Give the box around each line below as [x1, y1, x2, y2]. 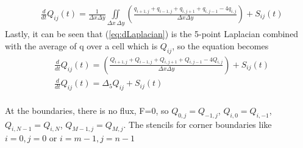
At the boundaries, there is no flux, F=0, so [5, 104, 169, 116]
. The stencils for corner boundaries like [123, 118, 272, 130]
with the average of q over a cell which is [5, 39, 158, 52]
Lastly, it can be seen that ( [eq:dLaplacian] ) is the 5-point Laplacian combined [5, 27, 299, 40]
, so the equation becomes [172, 39, 269, 52]
